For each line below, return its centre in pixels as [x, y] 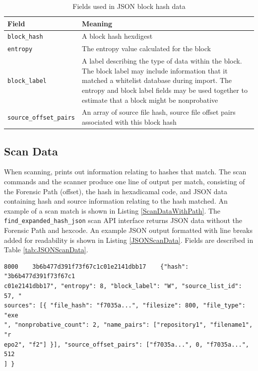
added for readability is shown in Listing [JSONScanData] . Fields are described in [129, 240]
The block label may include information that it [155, 70]
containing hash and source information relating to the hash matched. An [116, 201]
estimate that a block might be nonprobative [150, 100]
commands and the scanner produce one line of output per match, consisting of [125, 181]
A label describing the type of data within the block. [162, 61]
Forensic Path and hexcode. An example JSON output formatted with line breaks [129, 230]
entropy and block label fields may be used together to [165, 90]
